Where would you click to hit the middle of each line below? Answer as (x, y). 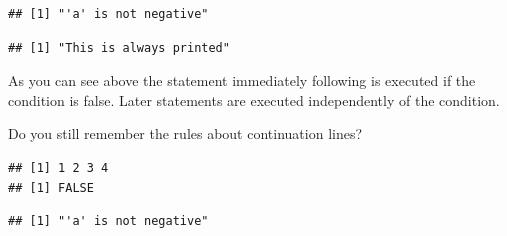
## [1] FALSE (51, 187)
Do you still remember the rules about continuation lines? (185, 133)
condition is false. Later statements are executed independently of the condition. (254, 99)
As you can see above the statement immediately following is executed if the (242, 80)
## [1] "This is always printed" (119, 47)
